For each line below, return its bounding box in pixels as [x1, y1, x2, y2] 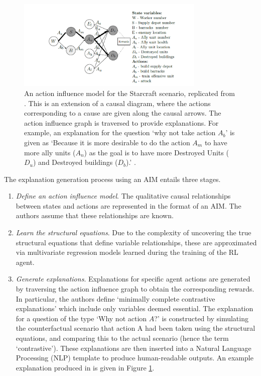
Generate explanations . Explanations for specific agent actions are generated [16, 273, 250, 284]
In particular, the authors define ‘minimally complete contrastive [16, 293, 215, 304]
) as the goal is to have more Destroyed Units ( [84, 147, 229, 157]
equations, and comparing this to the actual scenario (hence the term [16, 333, 229, 343]
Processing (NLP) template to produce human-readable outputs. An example [16, 352, 253, 363]
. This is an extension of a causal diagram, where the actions [24, 98, 211, 108]
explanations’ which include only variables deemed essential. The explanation [16, 303, 253, 314]
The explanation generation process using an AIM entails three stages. [4, 173, 221, 184]
